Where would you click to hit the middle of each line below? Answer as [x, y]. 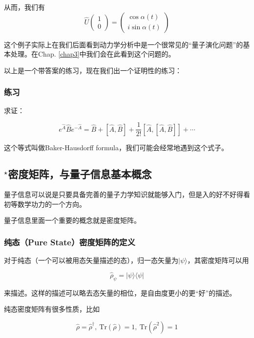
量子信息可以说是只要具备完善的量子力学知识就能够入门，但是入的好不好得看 [127, 194]
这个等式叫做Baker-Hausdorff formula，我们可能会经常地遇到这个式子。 [116, 148]
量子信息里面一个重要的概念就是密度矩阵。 [72, 220]
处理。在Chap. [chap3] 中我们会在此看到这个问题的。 [93, 54]
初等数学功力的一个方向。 [45, 204]
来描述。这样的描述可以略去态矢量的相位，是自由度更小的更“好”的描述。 [120, 292]
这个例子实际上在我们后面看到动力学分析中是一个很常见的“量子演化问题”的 [124, 44]
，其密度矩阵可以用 [218, 260]
